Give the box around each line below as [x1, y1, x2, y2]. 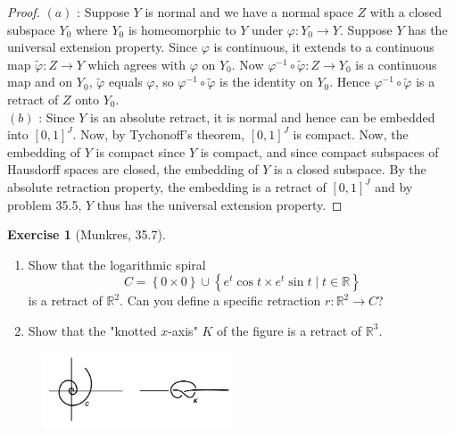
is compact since [95, 142, 186, 161]
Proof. [7, 3, 40, 21]
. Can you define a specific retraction [120, 291, 321, 310]
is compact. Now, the [293, 125, 409, 144]
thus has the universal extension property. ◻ [96, 195, 343, 213]
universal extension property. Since [7, 38, 198, 56]
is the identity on [219, 72, 313, 91]
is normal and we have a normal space [145, 3, 353, 21]
